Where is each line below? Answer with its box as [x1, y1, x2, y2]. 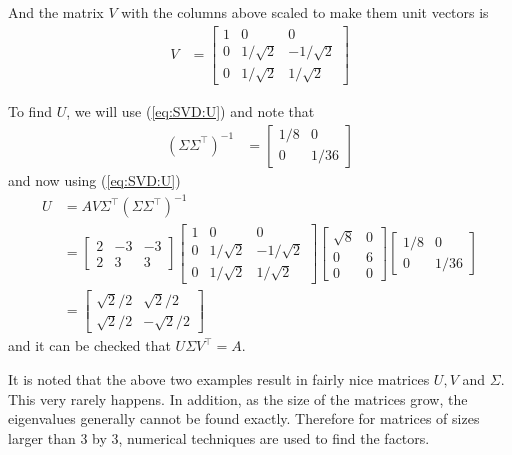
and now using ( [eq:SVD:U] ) [8, 169, 181, 190]
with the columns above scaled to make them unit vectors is [121, 2, 489, 22]
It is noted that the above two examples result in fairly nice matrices [8, 368, 430, 389]
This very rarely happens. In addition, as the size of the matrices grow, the [8, 388, 468, 409]
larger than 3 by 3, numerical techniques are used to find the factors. [8, 427, 430, 448]
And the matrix [8, 2, 104, 22]
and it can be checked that [8, 335, 171, 356]
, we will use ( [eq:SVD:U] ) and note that [66, 101, 315, 122]
